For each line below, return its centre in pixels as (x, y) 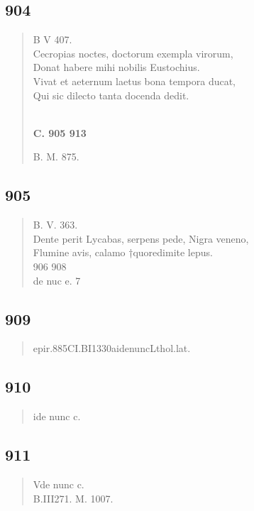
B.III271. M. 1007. (73, 498)
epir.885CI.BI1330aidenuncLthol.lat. (112, 348)
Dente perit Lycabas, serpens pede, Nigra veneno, (141, 238)
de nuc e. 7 (57, 280)
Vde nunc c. (59, 484)
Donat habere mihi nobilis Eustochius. (116, 67)
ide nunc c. (57, 416)
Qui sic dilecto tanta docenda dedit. (111, 95)
